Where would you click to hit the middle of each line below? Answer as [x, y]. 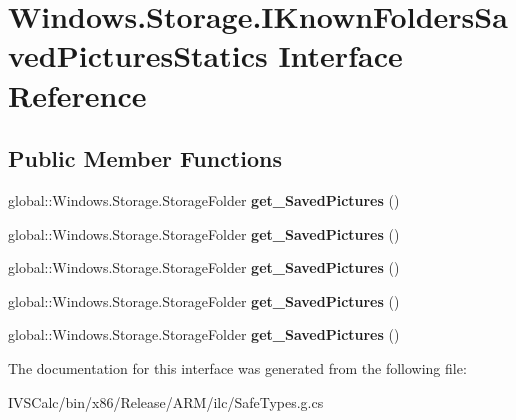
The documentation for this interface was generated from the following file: [237, 367]
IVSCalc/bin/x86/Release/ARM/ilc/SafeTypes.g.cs [166, 401]
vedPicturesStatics [138, 55]
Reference [77, 94]
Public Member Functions [145, 158]
